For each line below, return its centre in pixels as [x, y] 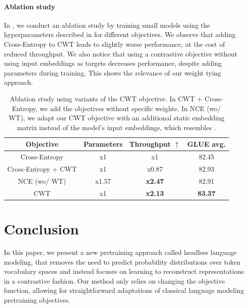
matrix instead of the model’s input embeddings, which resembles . [116, 127]
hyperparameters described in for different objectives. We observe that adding [120, 34]
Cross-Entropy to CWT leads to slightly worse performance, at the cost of [115, 44]
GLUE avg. [207, 144]
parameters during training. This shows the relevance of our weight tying [113, 72]
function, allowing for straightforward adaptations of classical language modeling [124, 290]
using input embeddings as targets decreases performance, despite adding [113, 63]
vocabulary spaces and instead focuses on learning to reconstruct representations [124, 271]
